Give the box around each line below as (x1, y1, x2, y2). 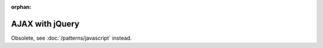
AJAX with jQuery (11, 18, 80, 29)
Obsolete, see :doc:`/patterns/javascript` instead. (11, 34, 132, 41)
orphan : (11, 4, 32, 10)
